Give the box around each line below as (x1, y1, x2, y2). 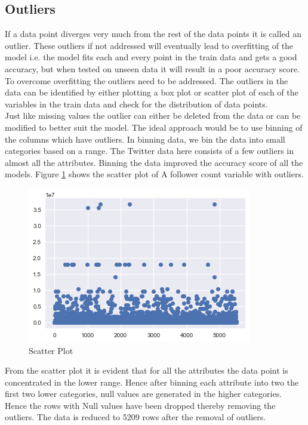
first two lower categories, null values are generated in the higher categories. (5, 387, 282, 400)
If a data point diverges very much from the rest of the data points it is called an (5, 27, 302, 40)
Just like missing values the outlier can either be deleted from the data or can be (5, 109, 301, 122)
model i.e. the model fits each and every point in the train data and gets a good (5, 51, 297, 63)
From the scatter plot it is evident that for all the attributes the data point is (5, 364, 288, 377)
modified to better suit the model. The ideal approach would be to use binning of (5, 121, 303, 133)
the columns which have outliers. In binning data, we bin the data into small (5, 133, 285, 145)
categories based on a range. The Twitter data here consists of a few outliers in (5, 144, 294, 157)
